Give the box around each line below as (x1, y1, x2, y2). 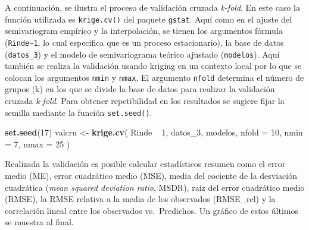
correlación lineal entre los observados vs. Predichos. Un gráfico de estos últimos (5, 204, 298, 216)
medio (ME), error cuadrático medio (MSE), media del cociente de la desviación (5, 169, 298, 182)
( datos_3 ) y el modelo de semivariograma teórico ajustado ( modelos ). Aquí (5, 48, 280, 60)
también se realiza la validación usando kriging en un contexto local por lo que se (5, 59, 302, 72)
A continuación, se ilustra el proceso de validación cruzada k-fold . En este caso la (5, 1, 300, 13)
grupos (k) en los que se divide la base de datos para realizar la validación (5, 83, 275, 95)
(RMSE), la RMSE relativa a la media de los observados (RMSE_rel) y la (5, 193, 276, 205)
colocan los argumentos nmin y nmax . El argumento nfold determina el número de (5, 71, 304, 83)
